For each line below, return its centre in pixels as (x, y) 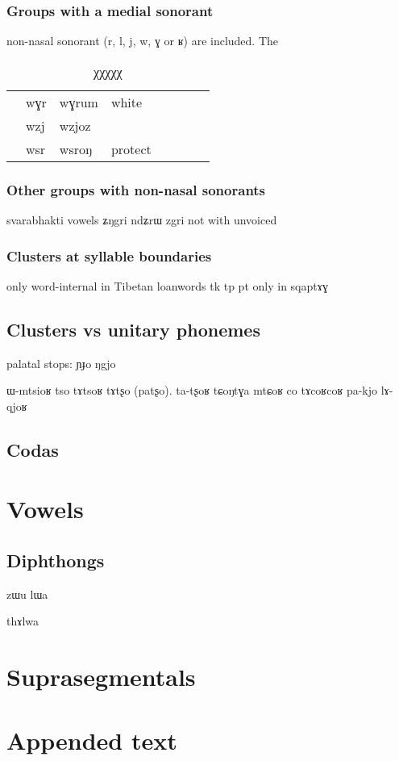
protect (131, 148)
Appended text (92, 740)
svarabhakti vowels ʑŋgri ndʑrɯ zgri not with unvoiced (142, 220)
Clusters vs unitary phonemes (133, 329)
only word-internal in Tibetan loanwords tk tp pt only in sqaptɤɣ (167, 285)
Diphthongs (56, 560)
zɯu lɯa (27, 594)
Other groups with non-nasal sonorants (136, 189)
